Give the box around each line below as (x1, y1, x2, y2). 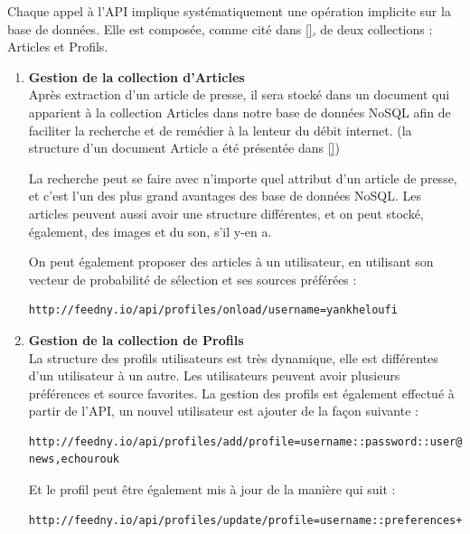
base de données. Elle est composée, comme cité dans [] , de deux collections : (7, 19, 433, 38)
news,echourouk (28, 453, 120, 466)
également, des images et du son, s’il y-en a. (28, 221, 272, 240)
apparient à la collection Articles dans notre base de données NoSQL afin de (28, 102, 451, 121)
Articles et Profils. (7, 37, 108, 56)
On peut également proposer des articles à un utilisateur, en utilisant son (28, 252, 434, 271)
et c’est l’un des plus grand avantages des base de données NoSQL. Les (28, 186, 422, 205)
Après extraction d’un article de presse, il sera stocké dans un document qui (28, 85, 450, 104)
